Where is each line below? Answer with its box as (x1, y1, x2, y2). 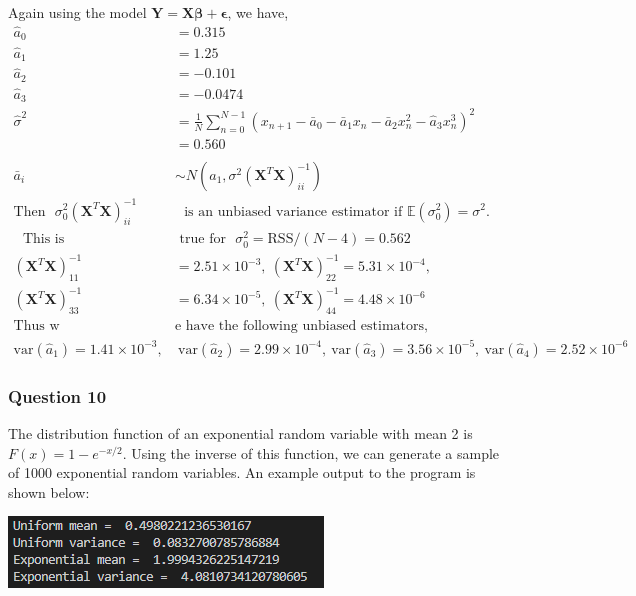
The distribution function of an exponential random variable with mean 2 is (8, 423, 473, 444)
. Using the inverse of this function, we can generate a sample (122, 442, 500, 463)
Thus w (13, 319, 60, 334)
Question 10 (8, 383, 107, 408)
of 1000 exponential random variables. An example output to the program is (8, 462, 476, 483)
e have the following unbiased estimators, (174, 319, 428, 334)
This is (22, 232, 65, 247)
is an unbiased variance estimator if (184, 204, 403, 219)
